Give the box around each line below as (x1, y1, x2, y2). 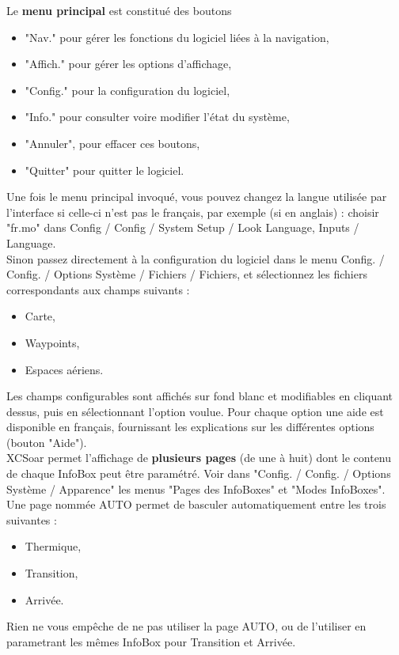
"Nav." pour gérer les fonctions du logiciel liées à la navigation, (25, 28, 329, 45)
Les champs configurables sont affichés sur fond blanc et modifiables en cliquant (6, 388, 393, 404)
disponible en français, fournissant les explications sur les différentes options (6, 418, 374, 435)
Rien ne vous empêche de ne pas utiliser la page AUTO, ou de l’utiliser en (6, 618, 367, 634)
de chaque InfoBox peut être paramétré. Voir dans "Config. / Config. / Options (6, 465, 391, 482)
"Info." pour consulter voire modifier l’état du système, (25, 108, 290, 125)
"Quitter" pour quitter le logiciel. (25, 161, 184, 178)
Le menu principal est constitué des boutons (6, 2, 232, 18)
